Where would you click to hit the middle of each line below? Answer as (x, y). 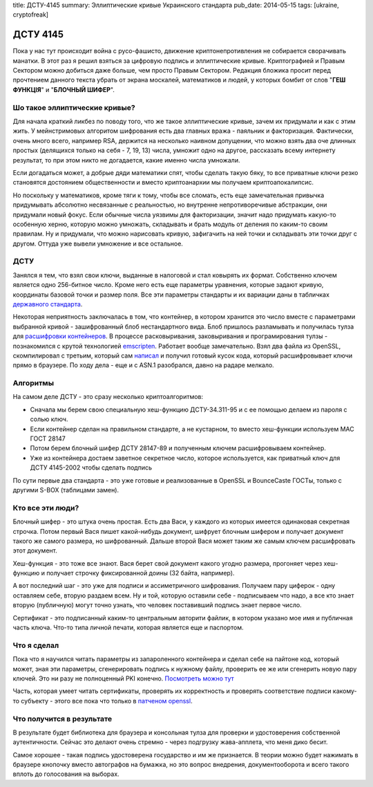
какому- (345, 691)
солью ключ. (49, 419)
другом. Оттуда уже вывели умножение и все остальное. (98, 243)
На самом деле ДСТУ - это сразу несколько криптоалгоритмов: (108, 397)
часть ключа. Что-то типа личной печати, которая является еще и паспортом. (128, 628)
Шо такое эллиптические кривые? (74, 107)
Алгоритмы (34, 383)
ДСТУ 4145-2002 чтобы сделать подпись (91, 467)
